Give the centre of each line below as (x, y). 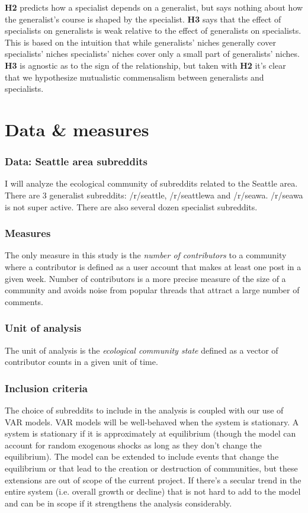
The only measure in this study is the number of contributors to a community (146, 255)
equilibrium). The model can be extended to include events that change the (142, 456)
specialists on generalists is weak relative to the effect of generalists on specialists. (153, 31)
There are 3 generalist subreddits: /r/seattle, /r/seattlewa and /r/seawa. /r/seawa (154, 195)
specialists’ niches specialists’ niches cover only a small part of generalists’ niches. (152, 54)
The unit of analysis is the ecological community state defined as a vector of (142, 350)
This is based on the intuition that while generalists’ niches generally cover (140, 42)
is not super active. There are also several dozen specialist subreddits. (131, 206)
